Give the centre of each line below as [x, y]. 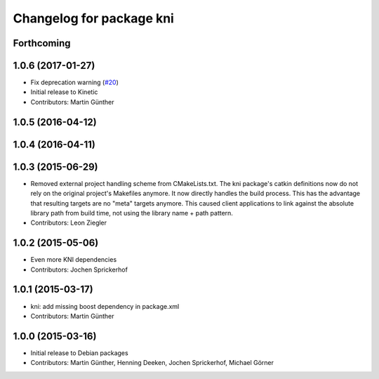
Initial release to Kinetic [64, 92]
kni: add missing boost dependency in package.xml [105, 306]
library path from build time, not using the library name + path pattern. [132, 213]
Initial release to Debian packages [80, 353]
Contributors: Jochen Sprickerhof [79, 270]
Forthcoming [42, 43]
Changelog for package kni [94, 18]
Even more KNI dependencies [74, 260]
